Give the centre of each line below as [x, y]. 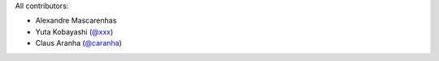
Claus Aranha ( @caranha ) [78, 43]
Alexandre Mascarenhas [76, 21]
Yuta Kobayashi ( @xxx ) [74, 31]
